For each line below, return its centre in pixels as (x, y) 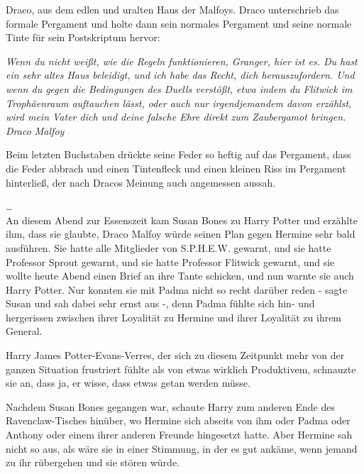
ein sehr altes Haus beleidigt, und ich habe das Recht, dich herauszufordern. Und (180, 75)
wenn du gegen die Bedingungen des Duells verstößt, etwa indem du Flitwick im (179, 88)
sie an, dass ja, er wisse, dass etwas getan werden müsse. (128, 383)
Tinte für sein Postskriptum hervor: (83, 37)
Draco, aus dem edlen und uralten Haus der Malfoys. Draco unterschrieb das (172, 9)
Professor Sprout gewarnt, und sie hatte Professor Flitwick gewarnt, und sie (170, 261)
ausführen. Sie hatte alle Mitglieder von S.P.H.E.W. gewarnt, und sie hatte (169, 247)
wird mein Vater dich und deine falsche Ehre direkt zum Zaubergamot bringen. (176, 117)
